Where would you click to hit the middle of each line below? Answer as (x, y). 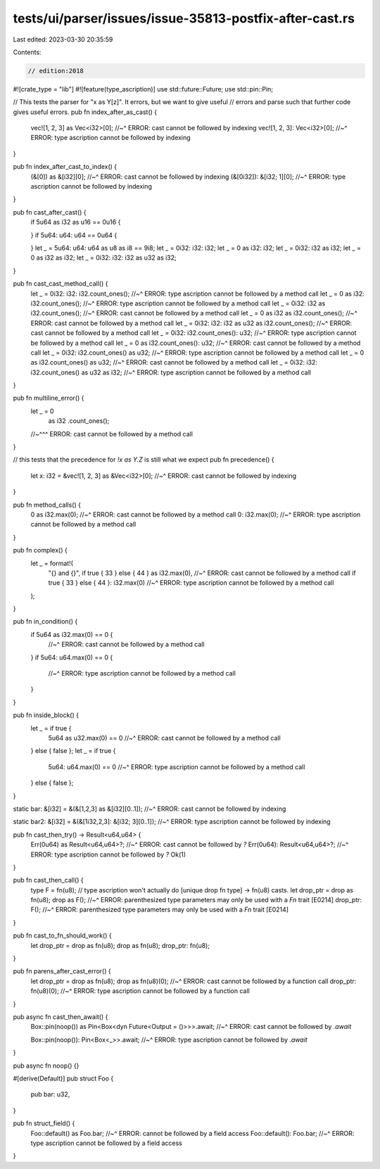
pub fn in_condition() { (45, 621)
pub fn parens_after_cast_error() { (62, 971)
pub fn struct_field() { (44, 1123)
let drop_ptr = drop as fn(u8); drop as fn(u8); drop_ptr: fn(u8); (120, 945)
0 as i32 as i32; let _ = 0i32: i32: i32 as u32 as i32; (104, 258)
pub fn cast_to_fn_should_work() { (62, 935)
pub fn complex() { (40, 550)
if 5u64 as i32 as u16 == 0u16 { (76, 222)
